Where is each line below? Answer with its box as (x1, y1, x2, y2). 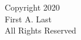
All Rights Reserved (5, 24, 76, 36)
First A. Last (5, 12, 52, 25)
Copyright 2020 (5, 1, 60, 13)
